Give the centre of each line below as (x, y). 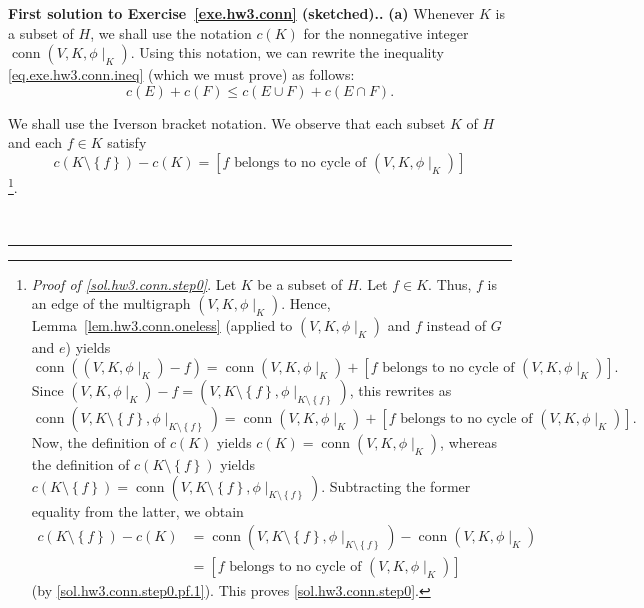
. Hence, (306, 303)
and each (35, 142)
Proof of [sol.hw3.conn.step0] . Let (134, 283)
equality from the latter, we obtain (137, 510)
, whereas (468, 442)
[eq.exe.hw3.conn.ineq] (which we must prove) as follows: (181, 74)
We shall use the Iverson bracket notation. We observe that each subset (227, 122)
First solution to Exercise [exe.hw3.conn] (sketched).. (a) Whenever (241, 13)
